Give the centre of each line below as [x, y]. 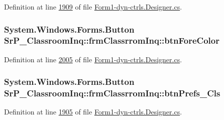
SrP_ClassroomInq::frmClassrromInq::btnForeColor [112, 40]
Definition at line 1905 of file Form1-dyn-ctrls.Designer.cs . [93, 112]
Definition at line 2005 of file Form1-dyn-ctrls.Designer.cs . [93, 59]
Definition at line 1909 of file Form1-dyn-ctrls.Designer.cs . [93, 7]
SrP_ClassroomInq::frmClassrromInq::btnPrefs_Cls [112, 93]
